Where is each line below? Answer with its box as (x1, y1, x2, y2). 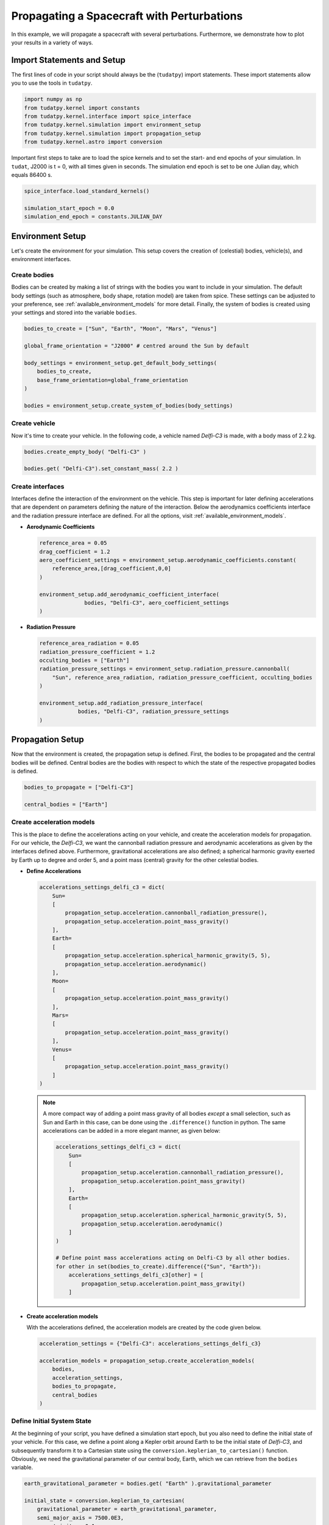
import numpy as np (24, 96, 82, 103)
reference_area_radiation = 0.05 (39, 640, 140, 647)
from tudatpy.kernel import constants (24, 104, 140, 111)
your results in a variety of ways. (11, 38, 94, 46)
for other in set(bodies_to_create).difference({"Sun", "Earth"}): (55, 1263, 262, 1270)
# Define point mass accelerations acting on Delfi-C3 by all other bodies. (55, 1254, 291, 1261)
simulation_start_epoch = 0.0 (24, 204, 115, 212)
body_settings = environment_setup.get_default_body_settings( (24, 359, 218, 366)
